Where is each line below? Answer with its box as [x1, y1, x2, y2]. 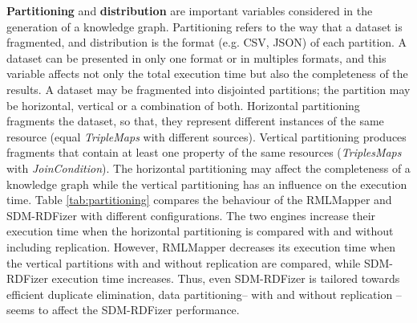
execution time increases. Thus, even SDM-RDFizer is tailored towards [51, 270, 400, 287]
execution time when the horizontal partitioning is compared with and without [6, 223, 394, 239]
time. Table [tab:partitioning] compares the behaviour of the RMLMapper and [6, 191, 392, 208]
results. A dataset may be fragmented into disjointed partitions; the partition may [6, 80, 411, 97]
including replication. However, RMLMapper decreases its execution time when [6, 238, 395, 255]
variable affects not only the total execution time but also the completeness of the [6, 65, 408, 82]
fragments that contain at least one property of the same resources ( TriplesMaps [6, 144, 402, 161]
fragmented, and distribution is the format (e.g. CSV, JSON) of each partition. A [6, 34, 407, 51]
